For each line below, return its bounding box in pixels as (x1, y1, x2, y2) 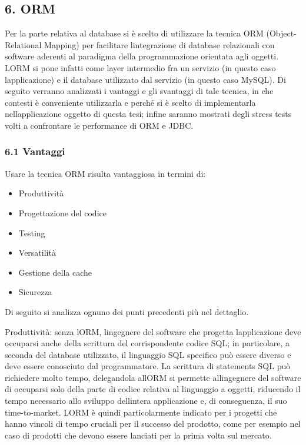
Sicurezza (18, 286, 52, 298)
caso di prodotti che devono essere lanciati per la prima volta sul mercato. (5, 429, 272, 441)
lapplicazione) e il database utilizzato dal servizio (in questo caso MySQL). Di (5, 73, 286, 85)
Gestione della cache (18, 266, 92, 278)
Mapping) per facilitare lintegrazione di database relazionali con (44, 38, 275, 51)
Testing (18, 226, 45, 239)
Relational (5, 38, 42, 51)
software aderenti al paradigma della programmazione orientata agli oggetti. (5, 50, 279, 62)
